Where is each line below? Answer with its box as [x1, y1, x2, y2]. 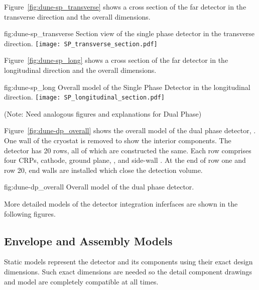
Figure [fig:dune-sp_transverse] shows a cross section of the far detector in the [4, 2, 246, 12]
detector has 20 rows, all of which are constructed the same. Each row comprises [4, 145, 251, 155]
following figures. [4, 208, 56, 219]
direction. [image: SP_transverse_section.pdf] [4, 38, 158, 48]
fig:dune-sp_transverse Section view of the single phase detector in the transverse [4, 28, 254, 39]
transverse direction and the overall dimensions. [4, 11, 151, 22]
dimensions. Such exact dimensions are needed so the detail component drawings [4, 266, 252, 277]
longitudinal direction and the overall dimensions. [4, 65, 157, 75]
